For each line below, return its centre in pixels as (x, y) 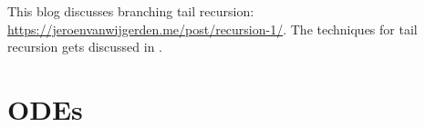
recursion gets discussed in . (85, 47)
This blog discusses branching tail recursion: (131, 11)
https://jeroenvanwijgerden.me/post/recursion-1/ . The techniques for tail (212, 29)
